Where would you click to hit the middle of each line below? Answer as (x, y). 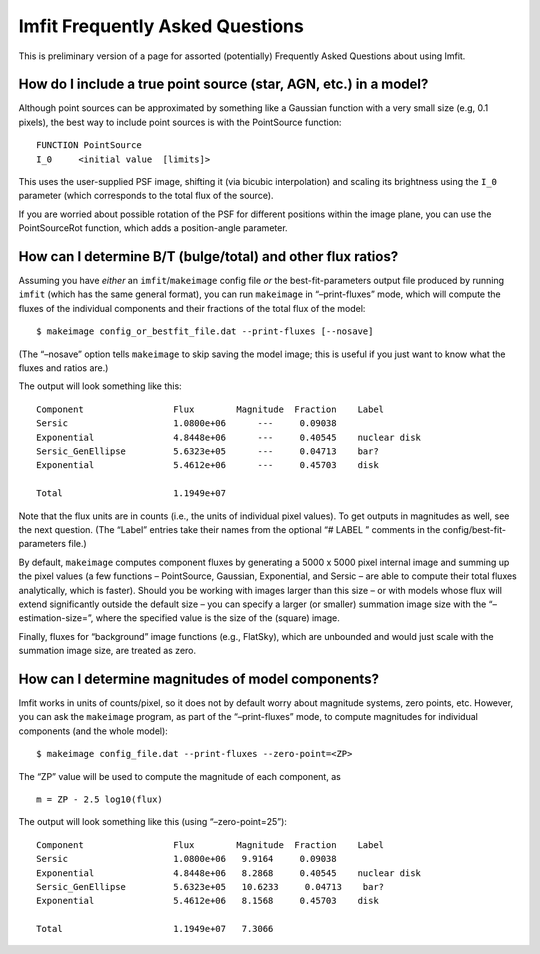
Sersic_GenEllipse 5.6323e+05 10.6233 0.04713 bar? (210, 886)
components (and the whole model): (93, 731)
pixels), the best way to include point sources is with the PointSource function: (180, 122)
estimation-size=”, (56, 618)
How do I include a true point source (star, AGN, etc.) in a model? (223, 84)
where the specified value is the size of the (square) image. (217, 618)
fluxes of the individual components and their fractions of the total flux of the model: (192, 308)
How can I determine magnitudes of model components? (199, 678)
